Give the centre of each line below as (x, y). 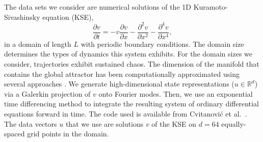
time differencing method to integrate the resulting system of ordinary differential (131, 104)
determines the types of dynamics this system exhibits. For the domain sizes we (128, 54)
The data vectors (31, 123)
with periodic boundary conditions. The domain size (162, 44)
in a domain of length (38, 44)
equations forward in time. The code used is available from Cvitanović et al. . (126, 113)
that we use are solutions (104, 123)
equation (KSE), (68, 17)
